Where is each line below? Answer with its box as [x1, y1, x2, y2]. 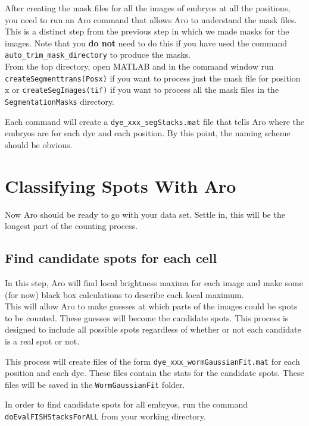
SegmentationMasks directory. [5, 95, 115, 107]
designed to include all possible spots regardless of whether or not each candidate [5, 323, 301, 336]
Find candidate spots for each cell [5, 249, 217, 267]
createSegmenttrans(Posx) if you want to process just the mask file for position [5, 71, 301, 84]
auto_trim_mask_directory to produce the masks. [5, 48, 191, 61]
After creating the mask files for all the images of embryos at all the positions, [5, 2, 291, 14]
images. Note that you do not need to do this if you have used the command [5, 36, 287, 49]
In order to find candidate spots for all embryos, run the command [5, 398, 248, 411]
